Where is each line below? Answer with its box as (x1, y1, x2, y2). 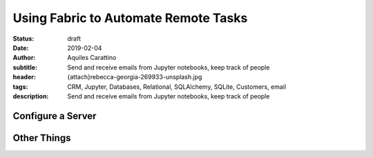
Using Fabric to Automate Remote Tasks (12, 10, 248, 25)
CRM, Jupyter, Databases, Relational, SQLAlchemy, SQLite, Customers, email (67, 83, 287, 91)
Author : (12, 54, 36, 62)
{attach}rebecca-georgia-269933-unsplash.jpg (67, 73, 202, 81)
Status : (12, 34, 35, 43)
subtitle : (12, 63, 38, 72)
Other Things (12, 132, 71, 144)
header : (12, 73, 36, 81)
